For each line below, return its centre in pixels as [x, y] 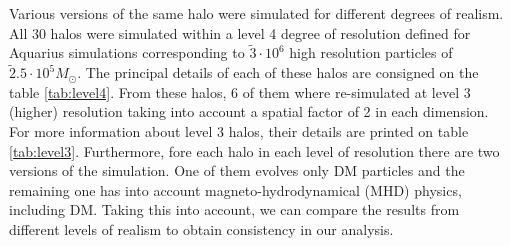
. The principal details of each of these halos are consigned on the [278, 72]
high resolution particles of [371, 52]
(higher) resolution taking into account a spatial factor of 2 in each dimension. [249, 111]
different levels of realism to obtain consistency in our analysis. [201, 228]
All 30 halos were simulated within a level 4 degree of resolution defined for [240, 32]
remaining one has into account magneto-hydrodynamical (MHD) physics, [235, 189]
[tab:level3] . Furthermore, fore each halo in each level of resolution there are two [254, 150]
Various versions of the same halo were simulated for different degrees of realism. [256, 13]
